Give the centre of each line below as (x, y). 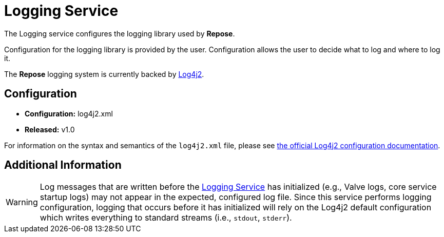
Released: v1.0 (50, 129)
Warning (22, 202)
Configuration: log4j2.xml (69, 113)
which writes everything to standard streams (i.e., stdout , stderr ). (166, 218)
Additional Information (63, 165)
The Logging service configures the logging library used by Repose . (120, 33)
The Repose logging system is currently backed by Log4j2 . (104, 74)
